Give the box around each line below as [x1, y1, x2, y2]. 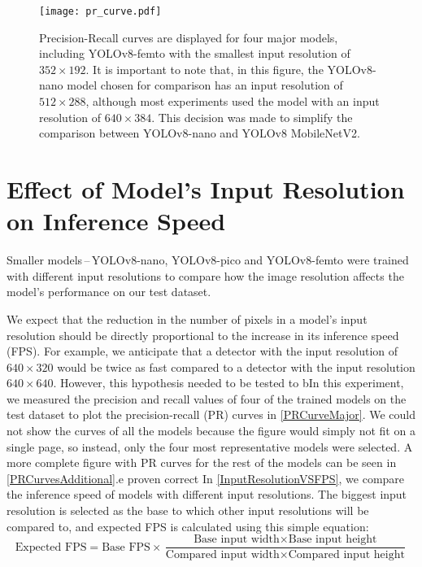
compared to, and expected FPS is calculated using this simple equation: [7, 517, 369, 534]
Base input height [288, 534, 377, 546]
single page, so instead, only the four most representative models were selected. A [7, 438, 413, 455]
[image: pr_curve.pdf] [39, 6, 162, 17]
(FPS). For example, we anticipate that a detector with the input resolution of [7, 342, 398, 360]
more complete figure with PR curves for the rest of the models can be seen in [7, 454, 397, 471]
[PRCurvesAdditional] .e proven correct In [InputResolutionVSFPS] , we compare [7, 469, 405, 486]
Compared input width [165, 549, 280, 561]
